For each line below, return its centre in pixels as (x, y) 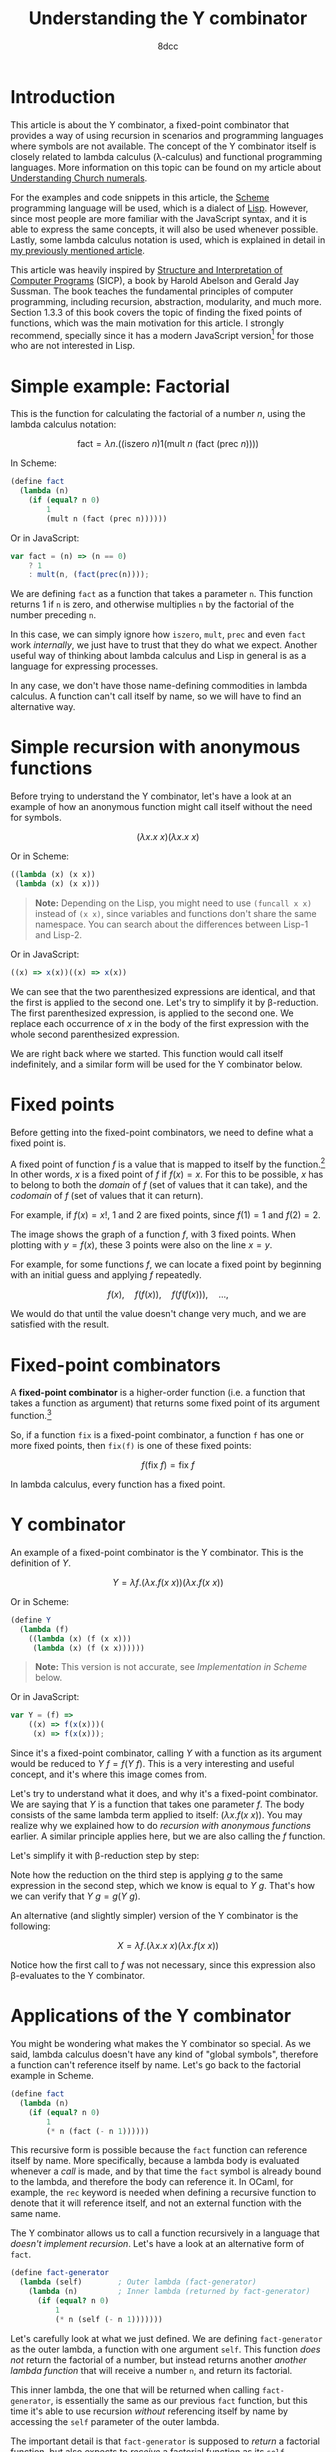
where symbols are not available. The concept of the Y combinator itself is (163, 146)
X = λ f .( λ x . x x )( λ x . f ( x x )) (168, 1946)
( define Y (31, 1620)
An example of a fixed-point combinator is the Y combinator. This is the (157, 1552)
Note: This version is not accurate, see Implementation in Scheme (171, 1667)
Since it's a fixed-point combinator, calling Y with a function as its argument (166, 1753)
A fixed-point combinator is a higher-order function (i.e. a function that (158, 1393)
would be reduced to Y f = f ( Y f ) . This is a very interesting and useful (152, 1764)
